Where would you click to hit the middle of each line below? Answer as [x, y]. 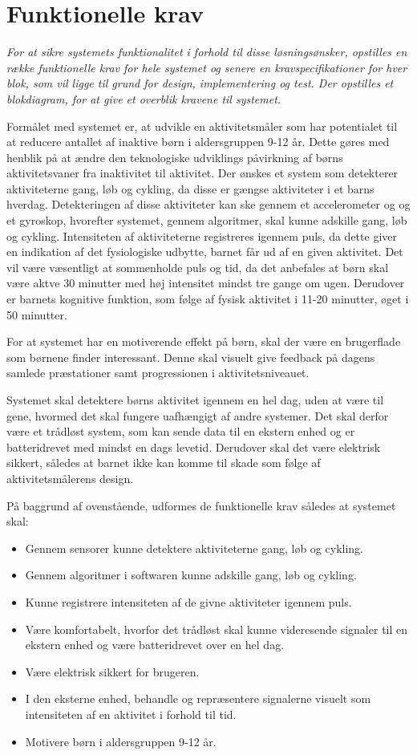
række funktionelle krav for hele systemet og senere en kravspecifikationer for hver [207, 67]
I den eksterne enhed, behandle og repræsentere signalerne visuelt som [198, 698]
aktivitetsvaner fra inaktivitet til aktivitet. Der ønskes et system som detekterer [202, 173]
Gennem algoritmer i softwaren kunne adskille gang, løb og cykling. [191, 575]
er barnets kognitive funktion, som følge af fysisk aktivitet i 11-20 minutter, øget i [208, 299]
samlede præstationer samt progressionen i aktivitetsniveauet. [158, 373]
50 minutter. [37, 314]
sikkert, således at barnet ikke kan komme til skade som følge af [164, 463]
